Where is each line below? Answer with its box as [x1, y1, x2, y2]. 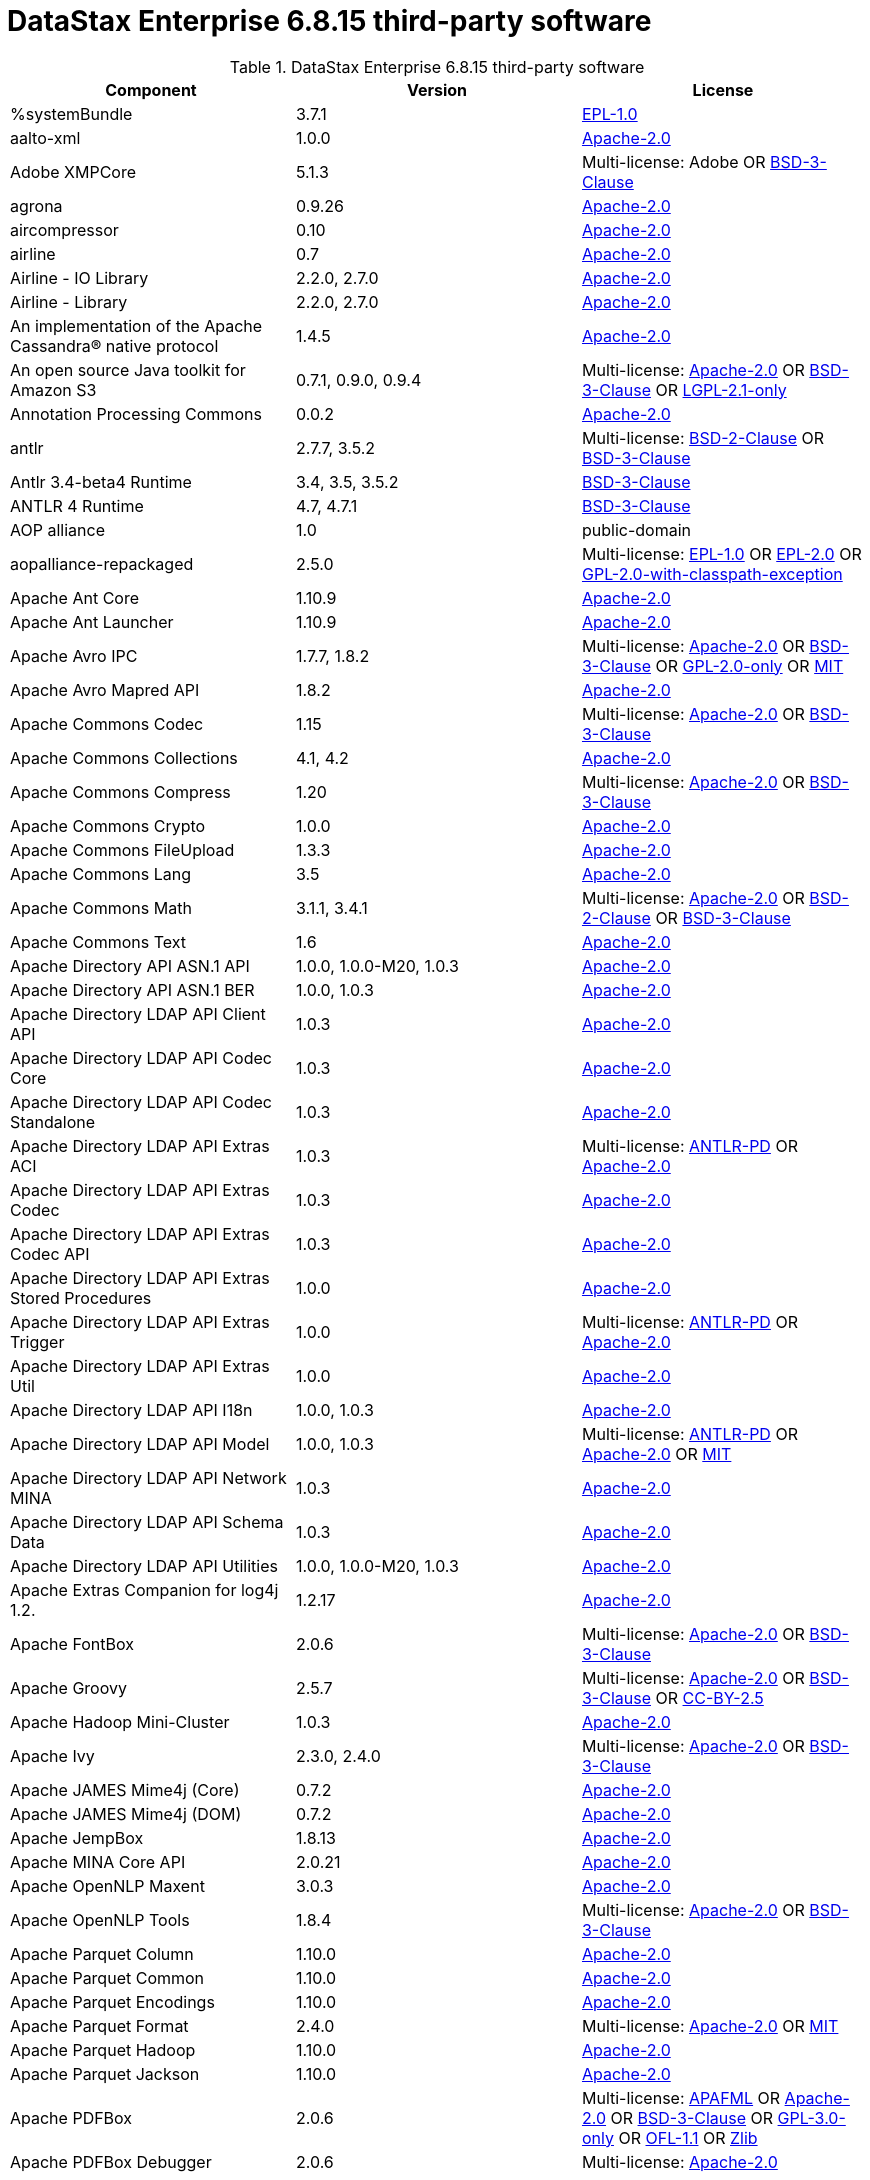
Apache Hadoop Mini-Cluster [10, 1711, 230, 1732]
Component [105, 79, 197, 100]
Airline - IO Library [10, 267, 149, 288]
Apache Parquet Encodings [10, 1991, 215, 2012]
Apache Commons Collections [10, 747, 238, 768]
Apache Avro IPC [10, 645, 138, 666]
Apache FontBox [10, 1633, 134, 1654]
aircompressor [10, 219, 119, 240]
